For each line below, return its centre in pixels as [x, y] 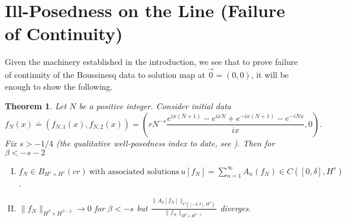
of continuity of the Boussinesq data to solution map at [105, 75]
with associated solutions [134, 172]
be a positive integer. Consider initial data [155, 106]
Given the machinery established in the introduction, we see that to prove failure [151, 62]
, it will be [270, 75]
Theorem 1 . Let [36, 106]
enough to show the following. [59, 86]
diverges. [236, 208]
